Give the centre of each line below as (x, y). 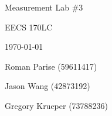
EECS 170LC (29, 27)
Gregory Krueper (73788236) (57, 105)
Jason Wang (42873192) (47, 86)
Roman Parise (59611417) (51, 66)
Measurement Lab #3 (44, 7)
